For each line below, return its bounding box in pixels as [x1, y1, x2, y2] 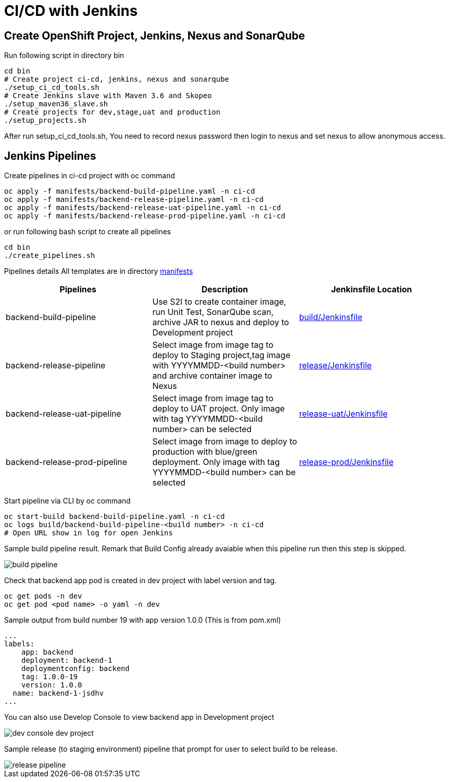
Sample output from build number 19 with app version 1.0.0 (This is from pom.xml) [4, 616, 281, 625]
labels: [4, 640, 35, 648]
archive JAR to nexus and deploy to [152, 317, 289, 328]
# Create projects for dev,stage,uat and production [4, 108, 221, 117]
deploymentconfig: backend [21, 664, 130, 673]
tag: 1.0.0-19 [21, 673, 78, 681]
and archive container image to [152, 370, 272, 381]
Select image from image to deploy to [152, 436, 297, 447]
